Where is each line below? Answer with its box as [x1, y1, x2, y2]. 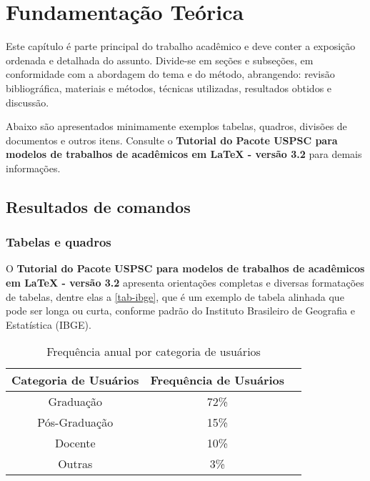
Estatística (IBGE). [6, 317, 91, 332]
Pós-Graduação [37, 414, 114, 431]
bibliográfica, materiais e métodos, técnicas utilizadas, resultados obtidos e [6, 80, 332, 95]
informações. [6, 160, 61, 175]
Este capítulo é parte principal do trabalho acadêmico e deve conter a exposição [6, 39, 356, 54]
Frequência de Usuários [150, 372, 285, 389]
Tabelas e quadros [6, 233, 111, 251]
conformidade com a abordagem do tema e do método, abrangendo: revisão [6, 66, 335, 81]
